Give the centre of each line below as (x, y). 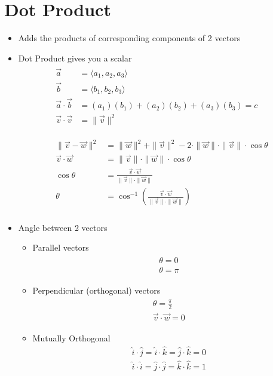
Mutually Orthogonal (71, 338)
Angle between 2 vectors (63, 227)
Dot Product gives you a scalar (75, 58)
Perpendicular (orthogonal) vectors (96, 290)
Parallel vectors (61, 247)
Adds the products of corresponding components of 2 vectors (129, 38)
